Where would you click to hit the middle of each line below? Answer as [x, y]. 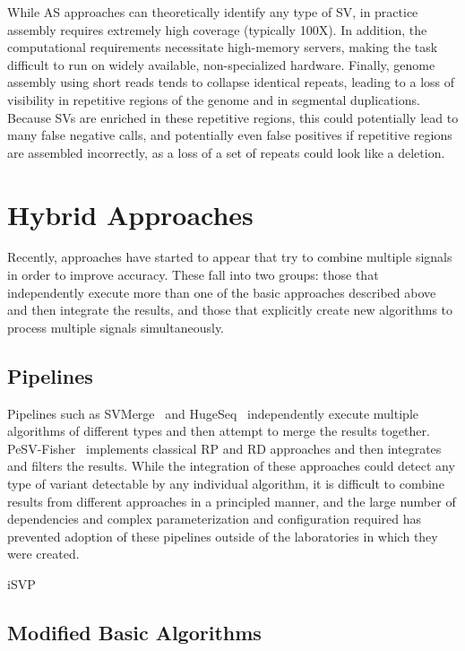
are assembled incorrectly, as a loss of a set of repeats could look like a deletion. [226, 152]
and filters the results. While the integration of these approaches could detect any [231, 466]
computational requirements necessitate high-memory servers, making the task [223, 47]
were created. [43, 554]
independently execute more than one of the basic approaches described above [222, 292]
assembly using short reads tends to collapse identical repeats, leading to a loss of [231, 82]
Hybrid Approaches [130, 214]
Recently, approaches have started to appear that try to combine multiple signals [230, 257]
